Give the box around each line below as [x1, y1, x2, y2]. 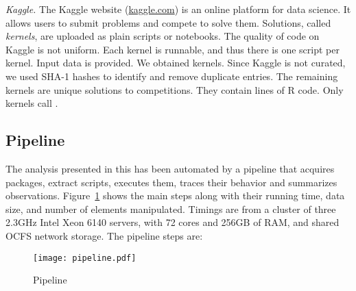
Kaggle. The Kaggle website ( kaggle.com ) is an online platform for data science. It [5, 2, 351, 16]
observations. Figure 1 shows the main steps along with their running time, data [5, 188, 345, 203]
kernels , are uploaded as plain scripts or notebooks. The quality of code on [5, 29, 320, 43]
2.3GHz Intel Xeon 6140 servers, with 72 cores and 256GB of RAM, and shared [5, 215, 340, 229]
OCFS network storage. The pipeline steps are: [5, 228, 203, 242]
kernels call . [5, 96, 58, 110]
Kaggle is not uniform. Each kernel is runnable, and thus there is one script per [5, 42, 340, 56]
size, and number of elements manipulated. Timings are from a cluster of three [5, 201, 336, 216]
